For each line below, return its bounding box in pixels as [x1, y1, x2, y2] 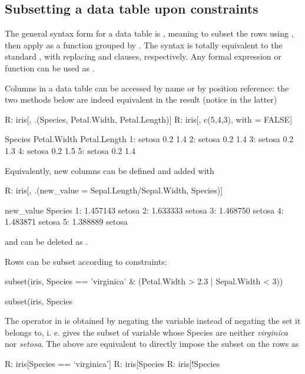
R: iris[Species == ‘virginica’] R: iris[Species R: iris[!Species [5, 357, 220, 370]
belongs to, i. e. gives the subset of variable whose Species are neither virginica [5, 326, 288, 338]
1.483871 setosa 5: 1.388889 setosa [5, 215, 128, 228]
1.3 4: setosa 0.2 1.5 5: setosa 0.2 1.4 [5, 144, 135, 156]
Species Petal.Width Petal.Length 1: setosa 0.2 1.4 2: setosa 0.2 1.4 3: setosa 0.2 [5, 133, 294, 145]
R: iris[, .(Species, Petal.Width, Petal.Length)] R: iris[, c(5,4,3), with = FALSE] [5, 113, 293, 125]
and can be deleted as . [5, 235, 88, 247]
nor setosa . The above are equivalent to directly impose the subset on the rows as [5, 337, 299, 350]
